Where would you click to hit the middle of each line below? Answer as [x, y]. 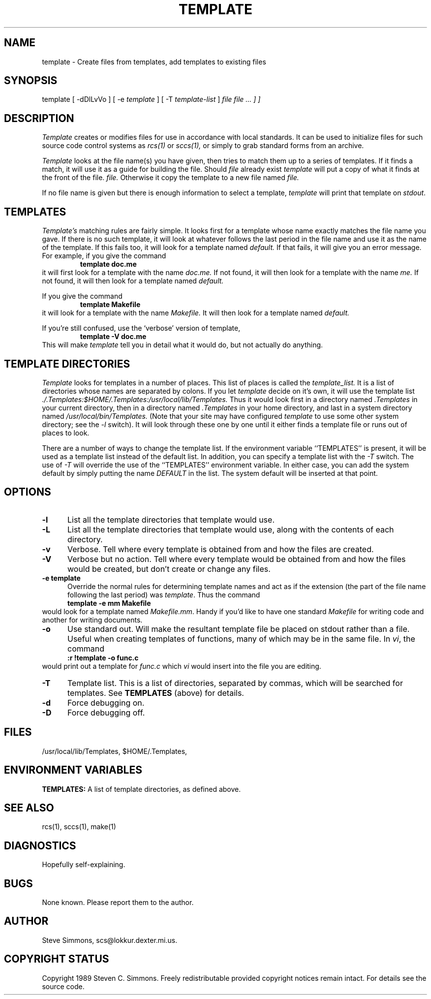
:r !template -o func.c [103, 657]
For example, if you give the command [104, 256]
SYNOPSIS [31, 81]
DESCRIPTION [39, 118]
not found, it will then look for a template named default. [133, 281]
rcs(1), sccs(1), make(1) [79, 827]
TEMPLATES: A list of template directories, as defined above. [141, 789]
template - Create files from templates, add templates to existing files [154, 62]
